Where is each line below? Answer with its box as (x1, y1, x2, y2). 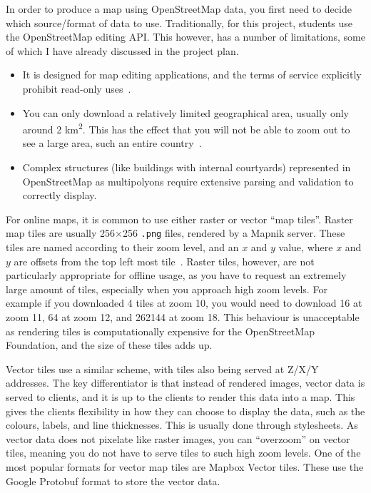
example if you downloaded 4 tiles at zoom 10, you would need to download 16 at (6, 295, 362, 310)
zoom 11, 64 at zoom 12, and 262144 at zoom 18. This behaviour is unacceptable (6, 310, 360, 324)
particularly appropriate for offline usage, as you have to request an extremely (6, 268, 347, 283)
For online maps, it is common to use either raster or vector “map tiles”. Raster (6, 211, 353, 226)
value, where (278, 240, 333, 255)
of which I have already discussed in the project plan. (6, 43, 239, 58)
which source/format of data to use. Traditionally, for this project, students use (6, 15, 353, 30)
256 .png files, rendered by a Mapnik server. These (122, 225, 345, 240)
